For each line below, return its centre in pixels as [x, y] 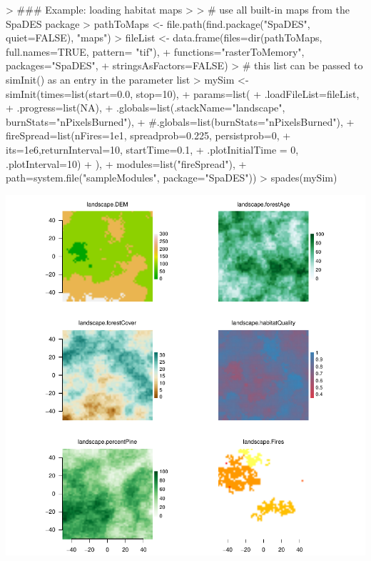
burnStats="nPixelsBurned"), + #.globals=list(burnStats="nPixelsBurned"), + [180, 121]
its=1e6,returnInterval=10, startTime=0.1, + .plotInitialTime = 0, [152, 149]
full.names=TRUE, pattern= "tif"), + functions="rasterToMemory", [155, 51]
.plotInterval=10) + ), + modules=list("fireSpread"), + [126, 163]
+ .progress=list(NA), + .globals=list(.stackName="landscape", [146, 108]
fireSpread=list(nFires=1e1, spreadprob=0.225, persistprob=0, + [148, 135]
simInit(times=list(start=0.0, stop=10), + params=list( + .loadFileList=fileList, [183, 93]
